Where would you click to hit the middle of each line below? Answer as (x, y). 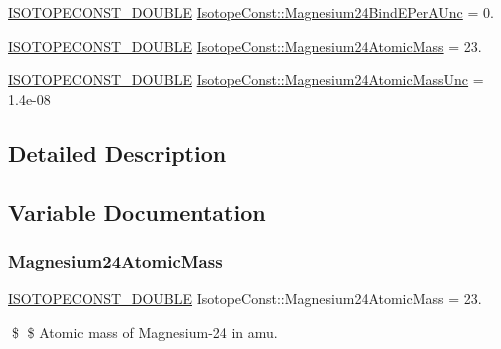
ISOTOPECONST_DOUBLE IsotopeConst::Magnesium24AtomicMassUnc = (246, 79)
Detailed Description (117, 152)
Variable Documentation (137, 211)
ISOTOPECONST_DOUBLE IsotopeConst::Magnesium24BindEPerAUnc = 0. (251, 12)
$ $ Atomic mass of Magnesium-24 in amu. (144, 331)
